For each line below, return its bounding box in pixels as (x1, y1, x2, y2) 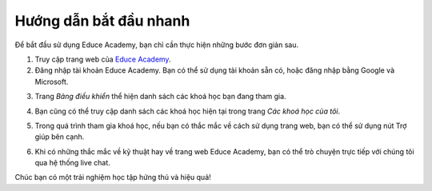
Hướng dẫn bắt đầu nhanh (14, 12, 190, 30)
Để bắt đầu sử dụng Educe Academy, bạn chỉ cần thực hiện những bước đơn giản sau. (14, 40, 299, 50)
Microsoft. (34, 77, 69, 86)
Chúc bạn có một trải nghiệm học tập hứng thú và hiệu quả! (14, 173, 211, 182)
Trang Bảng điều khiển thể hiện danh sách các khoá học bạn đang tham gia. (34, 92, 287, 101)
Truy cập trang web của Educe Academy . (34, 54, 171, 64)
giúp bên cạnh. (34, 132, 85, 141)
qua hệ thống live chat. (34, 158, 111, 168)
